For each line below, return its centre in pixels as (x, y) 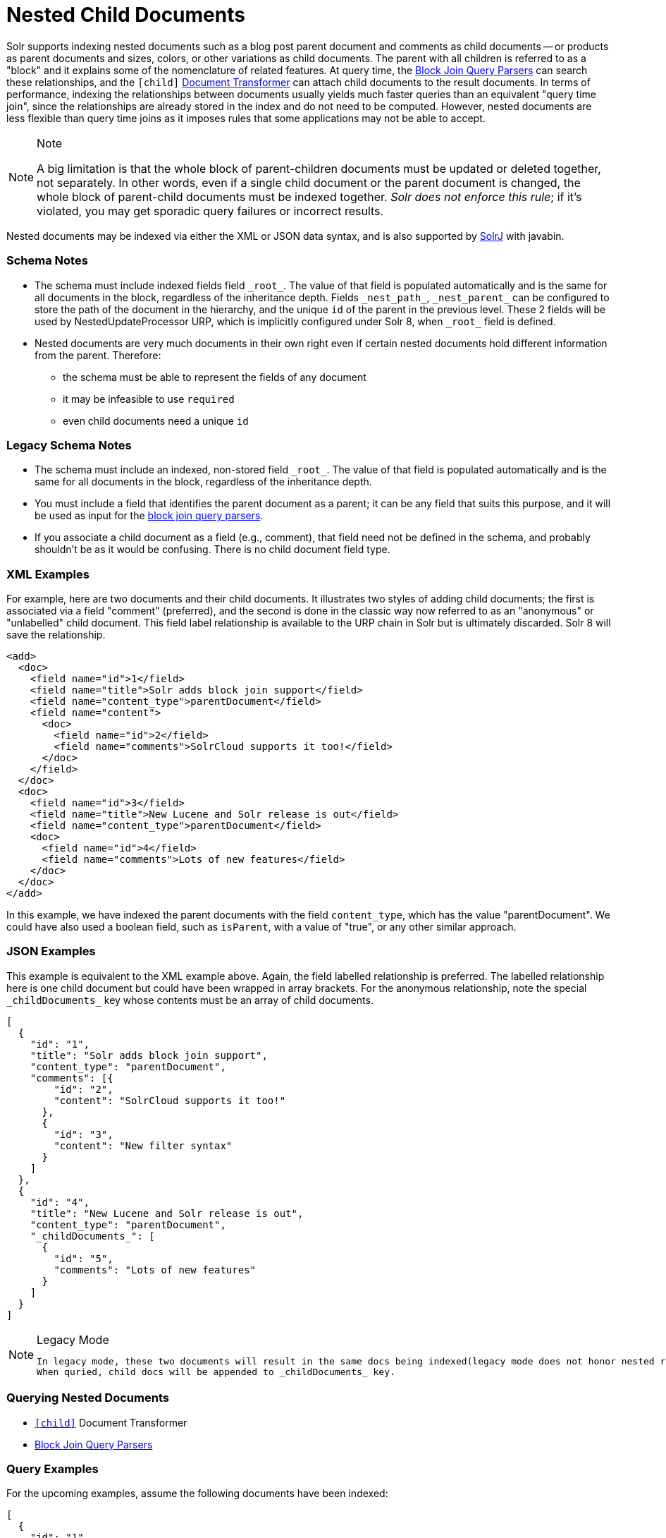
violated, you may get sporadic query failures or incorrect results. (210, 211)
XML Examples (48, 574)
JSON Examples (51, 951)
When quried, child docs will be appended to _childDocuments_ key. (216, 1372)
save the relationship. (56, 635)
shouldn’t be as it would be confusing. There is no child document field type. (212, 550)
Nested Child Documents (126, 15)
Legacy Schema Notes (69, 445)
